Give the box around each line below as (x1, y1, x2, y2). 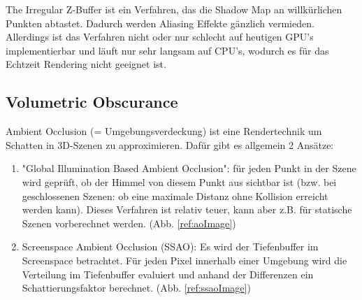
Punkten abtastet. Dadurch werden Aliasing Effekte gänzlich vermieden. (6, 15, 314, 30)
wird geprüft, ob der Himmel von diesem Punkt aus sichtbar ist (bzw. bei (22, 174, 337, 189)
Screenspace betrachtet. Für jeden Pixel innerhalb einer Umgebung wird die (22, 252, 347, 267)
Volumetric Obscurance (6, 91, 178, 113)
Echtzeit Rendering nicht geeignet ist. (6, 57, 166, 71)
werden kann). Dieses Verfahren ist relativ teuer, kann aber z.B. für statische (22, 202, 352, 217)
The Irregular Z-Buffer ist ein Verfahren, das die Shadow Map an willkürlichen (6, 2, 342, 16)
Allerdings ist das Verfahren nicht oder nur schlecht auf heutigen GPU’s (6, 29, 314, 44)
